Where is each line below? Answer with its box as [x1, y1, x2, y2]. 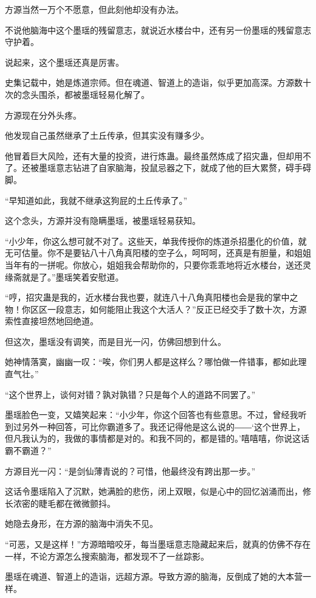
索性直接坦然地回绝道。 [5, 315, 98, 327]
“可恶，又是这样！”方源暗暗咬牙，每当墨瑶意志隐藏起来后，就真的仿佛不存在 [5, 538, 311, 550]
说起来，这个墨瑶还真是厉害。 [5, 55, 124, 68]
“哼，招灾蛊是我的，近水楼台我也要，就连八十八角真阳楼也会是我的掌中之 [5, 291, 298, 304]
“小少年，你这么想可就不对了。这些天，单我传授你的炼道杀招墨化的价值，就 [5, 234, 307, 247]
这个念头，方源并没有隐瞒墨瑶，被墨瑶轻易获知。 [5, 214, 201, 227]
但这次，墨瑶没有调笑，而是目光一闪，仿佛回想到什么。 [5, 335, 226, 347]
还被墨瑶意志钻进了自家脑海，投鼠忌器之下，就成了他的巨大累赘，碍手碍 [21, 161, 311, 174]
